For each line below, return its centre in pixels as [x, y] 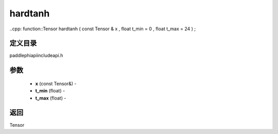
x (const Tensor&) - [56, 83]
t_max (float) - [51, 98]
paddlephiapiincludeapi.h [36, 55]
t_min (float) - [50, 91]
